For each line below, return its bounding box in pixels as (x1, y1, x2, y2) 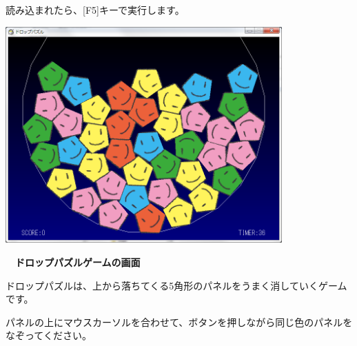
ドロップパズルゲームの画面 (14, 255, 141, 269)
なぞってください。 (6, 328, 92, 343)
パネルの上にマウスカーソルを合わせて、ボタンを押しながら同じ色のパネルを (6, 314, 353, 329)
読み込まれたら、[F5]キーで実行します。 (6, 3, 185, 17)
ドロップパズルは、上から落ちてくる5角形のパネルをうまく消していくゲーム (6, 278, 347, 292)
